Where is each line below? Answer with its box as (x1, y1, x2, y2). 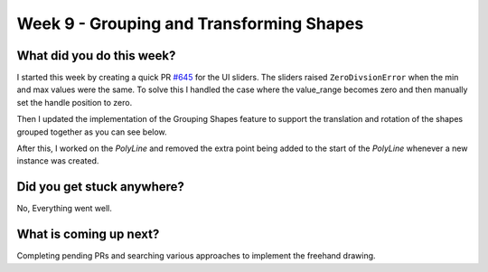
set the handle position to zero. (16, 97, 133, 108)
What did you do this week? (16, 48, 176, 63)
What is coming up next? (16, 227, 160, 242)
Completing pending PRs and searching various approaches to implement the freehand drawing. (16, 250, 376, 261)
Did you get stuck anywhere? (16, 179, 185, 194)
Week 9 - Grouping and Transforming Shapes (16, 14, 364, 33)
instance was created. (16, 155, 99, 166)
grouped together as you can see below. (16, 127, 167, 137)
